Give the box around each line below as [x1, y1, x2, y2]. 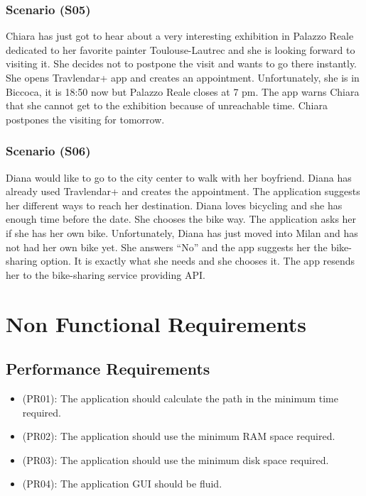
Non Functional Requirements [6, 309, 306, 338]
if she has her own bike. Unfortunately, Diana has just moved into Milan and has [6, 225, 358, 240]
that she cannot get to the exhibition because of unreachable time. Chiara [6, 98, 328, 113]
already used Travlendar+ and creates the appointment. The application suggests [6, 184, 360, 199]
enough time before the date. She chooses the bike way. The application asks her [6, 211, 357, 226]
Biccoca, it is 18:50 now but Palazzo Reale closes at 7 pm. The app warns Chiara [6, 84, 360, 99]
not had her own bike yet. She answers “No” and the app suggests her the [6, 239, 328, 254]
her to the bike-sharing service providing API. [6, 267, 205, 282]
